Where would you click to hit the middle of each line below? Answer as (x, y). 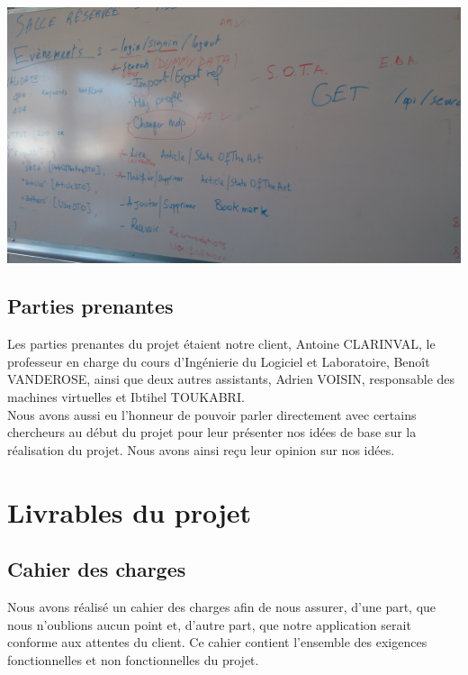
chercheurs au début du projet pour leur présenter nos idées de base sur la (212, 432)
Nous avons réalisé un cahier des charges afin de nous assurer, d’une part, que (222, 607)
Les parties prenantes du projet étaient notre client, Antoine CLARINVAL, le (221, 344)
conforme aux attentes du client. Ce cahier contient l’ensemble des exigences (217, 642)
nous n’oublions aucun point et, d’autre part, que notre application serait (209, 624)
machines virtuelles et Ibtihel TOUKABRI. (126, 397)
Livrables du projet (130, 511)
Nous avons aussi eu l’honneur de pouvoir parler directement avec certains (212, 414)
